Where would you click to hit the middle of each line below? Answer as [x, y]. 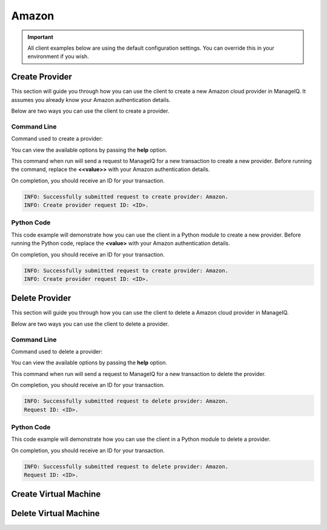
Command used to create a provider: [57, 139]
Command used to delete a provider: [57, 352]
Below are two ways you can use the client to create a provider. [90, 111]
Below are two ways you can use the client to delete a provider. [90, 324]
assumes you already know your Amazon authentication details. [91, 99]
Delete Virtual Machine [55, 513]
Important [41, 37]
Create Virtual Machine [56, 494]
